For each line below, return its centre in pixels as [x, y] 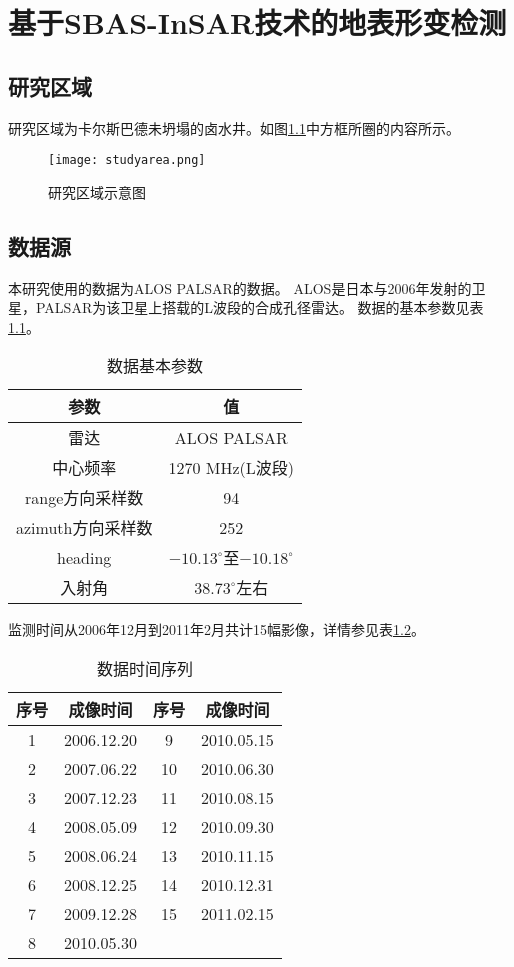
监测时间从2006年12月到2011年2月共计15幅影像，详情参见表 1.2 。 [216, 629]
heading [84, 557]
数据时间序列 [144, 668]
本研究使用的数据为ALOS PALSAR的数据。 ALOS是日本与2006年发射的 [240, 287]
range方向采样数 [84, 498]
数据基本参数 [155, 366]
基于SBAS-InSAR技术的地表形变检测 [257, 22]
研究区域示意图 [97, 191]
